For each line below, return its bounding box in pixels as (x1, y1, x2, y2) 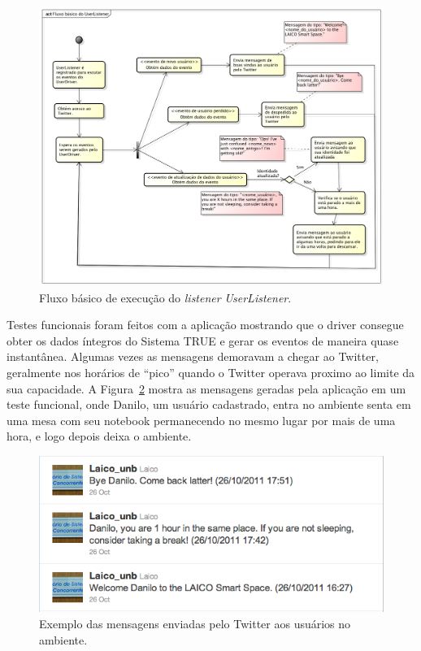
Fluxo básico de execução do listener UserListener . (39, 289, 292, 306)
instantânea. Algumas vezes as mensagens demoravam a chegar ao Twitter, (7, 348, 379, 365)
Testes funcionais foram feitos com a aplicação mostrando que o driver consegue (7, 316, 404, 333)
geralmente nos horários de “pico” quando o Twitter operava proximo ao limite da (7, 364, 415, 381)
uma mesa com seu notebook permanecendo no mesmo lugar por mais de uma (7, 411, 396, 428)
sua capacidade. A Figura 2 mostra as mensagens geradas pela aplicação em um (7, 380, 406, 397)
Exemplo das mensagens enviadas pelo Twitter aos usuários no (39, 615, 351, 632)
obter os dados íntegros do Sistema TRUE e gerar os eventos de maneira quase (7, 332, 399, 349)
